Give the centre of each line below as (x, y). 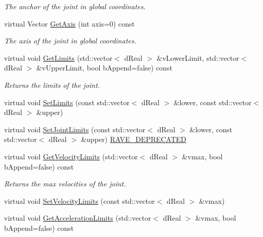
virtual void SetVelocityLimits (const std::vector (80, 200)
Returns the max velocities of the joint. (65, 184)
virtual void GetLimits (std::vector (58, 57)
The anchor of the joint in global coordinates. (75, 6)
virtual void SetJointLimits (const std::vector (75, 129)
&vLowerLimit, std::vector (198, 57)
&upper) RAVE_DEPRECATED (134, 139)
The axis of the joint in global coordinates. (70, 41)
